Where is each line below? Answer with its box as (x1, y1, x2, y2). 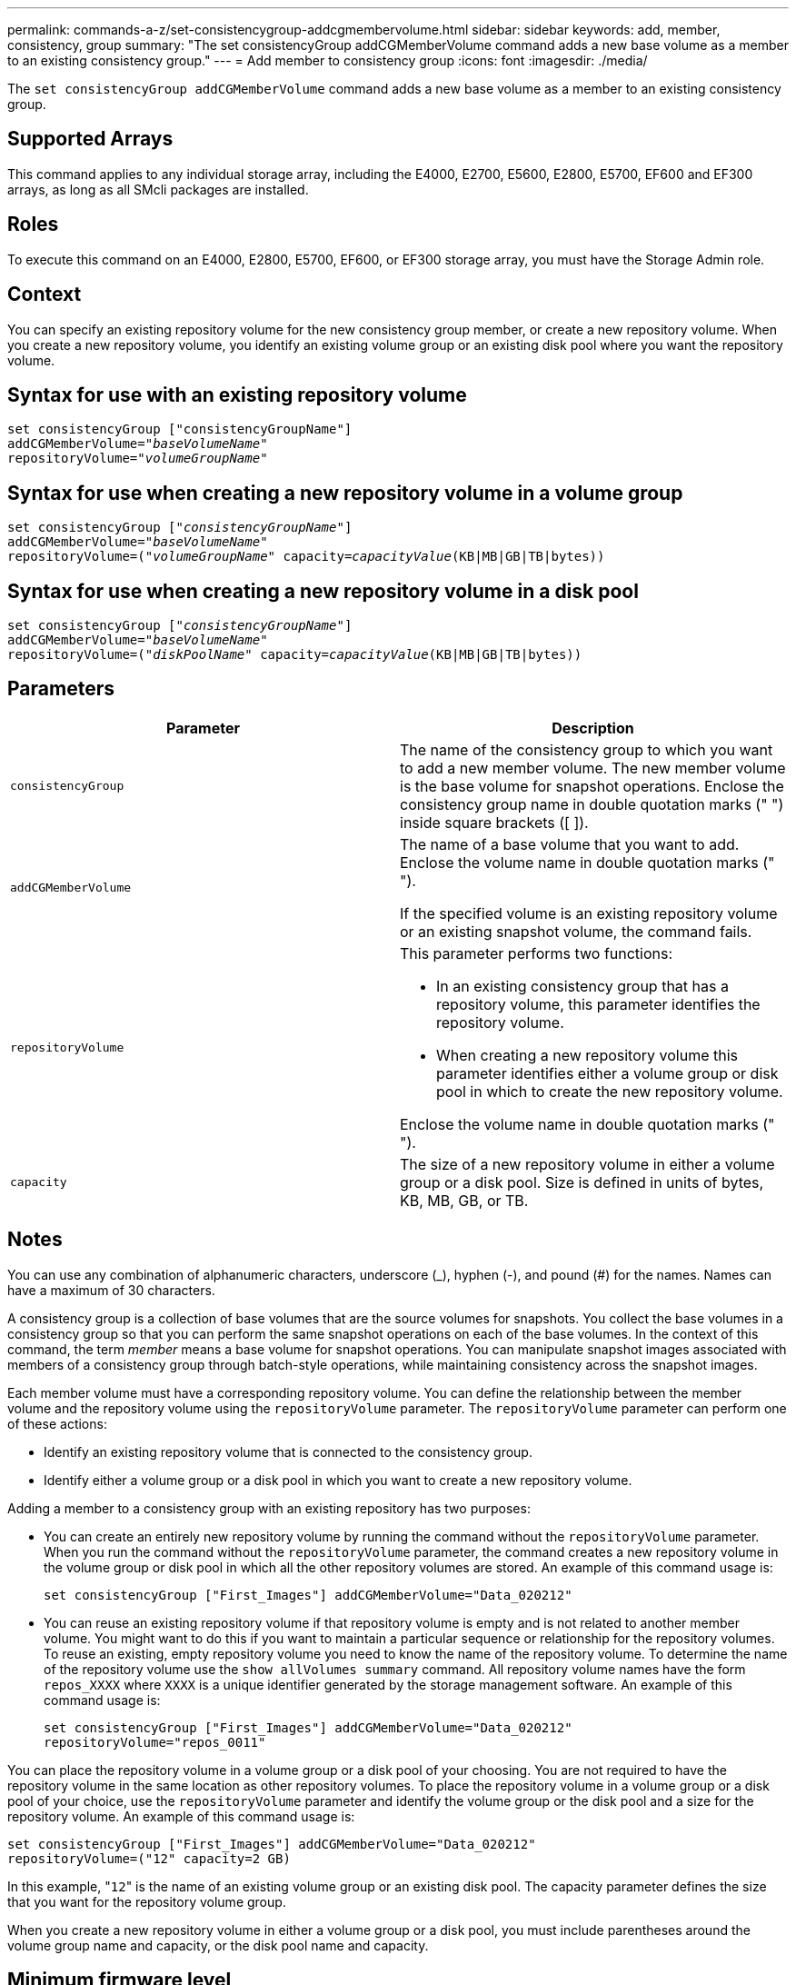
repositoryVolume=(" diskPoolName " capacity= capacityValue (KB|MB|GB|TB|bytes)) (7, 647, 582, 663)
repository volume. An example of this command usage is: (7, 1808, 355, 1824)
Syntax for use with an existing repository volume (7, 383, 467, 406)
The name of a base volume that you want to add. (400, 834, 740, 853)
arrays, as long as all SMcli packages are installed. (7, 181, 309, 197)
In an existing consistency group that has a (436, 976, 729, 995)
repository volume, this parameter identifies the (436, 994, 761, 1013)
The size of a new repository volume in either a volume (400, 1154, 775, 1173)
